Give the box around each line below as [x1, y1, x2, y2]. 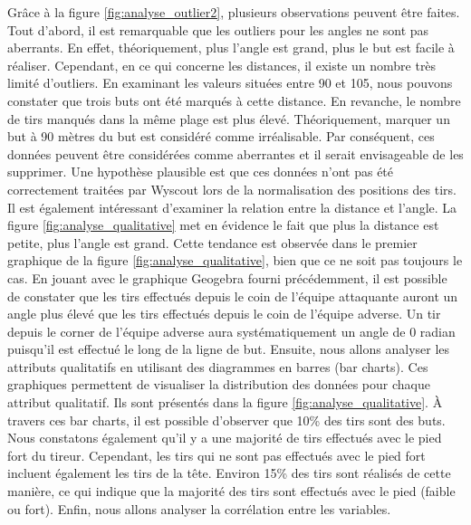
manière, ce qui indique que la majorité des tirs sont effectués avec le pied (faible [7, 482, 456, 501]
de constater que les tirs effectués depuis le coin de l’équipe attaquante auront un [7, 286, 458, 305]
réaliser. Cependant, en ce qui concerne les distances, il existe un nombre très [7, 55, 437, 74]
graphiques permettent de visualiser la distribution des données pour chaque [7, 375, 430, 394]
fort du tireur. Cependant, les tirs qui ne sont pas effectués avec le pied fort [7, 445, 426, 464]
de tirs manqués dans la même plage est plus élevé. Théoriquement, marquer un [7, 109, 450, 128]
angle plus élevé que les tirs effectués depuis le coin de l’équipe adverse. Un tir [7, 304, 441, 323]
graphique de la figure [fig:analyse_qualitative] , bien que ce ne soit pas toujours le [7, 251, 463, 270]
